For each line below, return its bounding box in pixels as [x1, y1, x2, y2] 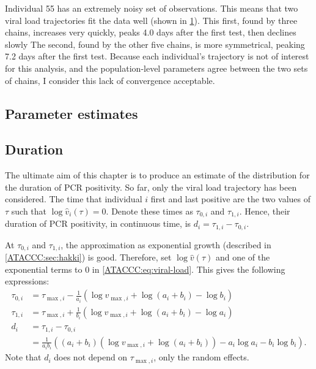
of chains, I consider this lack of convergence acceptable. [5, 74, 215, 86]
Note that [5, 351, 42, 363]
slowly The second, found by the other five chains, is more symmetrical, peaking [5, 37, 305, 50]
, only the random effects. [153, 351, 249, 363]
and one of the [215, 251, 270, 264]
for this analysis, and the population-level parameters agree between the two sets [5, 61, 308, 74]
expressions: [5, 275, 50, 287]
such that [11, 204, 47, 217]
